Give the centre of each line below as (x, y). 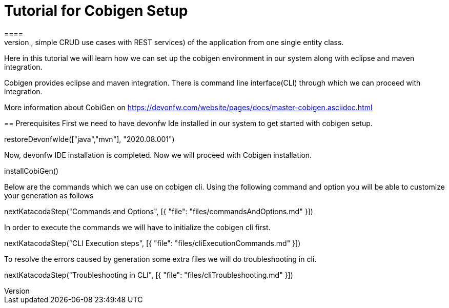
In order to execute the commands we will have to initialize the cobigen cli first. (137, 227)
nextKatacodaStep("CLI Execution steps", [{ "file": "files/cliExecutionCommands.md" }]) (152, 243)
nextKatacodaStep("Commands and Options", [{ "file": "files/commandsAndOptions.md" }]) (159, 211)
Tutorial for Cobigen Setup (96, 11)
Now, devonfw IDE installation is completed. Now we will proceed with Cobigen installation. (158, 155)
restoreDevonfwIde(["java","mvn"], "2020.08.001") (89, 139)
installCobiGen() (32, 171)
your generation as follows (49, 195)
